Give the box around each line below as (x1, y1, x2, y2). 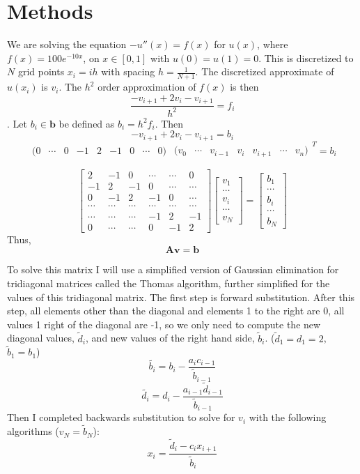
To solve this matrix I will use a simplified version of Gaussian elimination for (7, 262, 339, 277)
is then (230, 79, 259, 94)
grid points (17, 64, 65, 79)
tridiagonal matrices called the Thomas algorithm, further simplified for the (7, 275, 330, 290)
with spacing (101, 64, 155, 79)
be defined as (58, 116, 115, 130)
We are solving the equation (7, 37, 127, 52)
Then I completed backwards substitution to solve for (7, 410, 235, 425)
